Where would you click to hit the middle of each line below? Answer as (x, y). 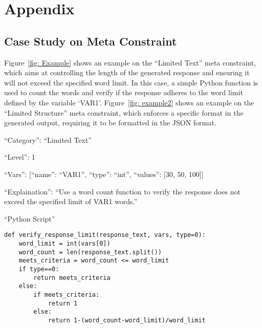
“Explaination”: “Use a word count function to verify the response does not (122, 191)
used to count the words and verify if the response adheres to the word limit (124, 92)
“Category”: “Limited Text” (48, 139)
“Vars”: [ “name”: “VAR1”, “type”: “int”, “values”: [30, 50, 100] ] (104, 174)
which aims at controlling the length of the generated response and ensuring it (127, 72)
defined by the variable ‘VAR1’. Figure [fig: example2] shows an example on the (129, 102)
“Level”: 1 (20, 157)
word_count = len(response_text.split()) (90, 252)
